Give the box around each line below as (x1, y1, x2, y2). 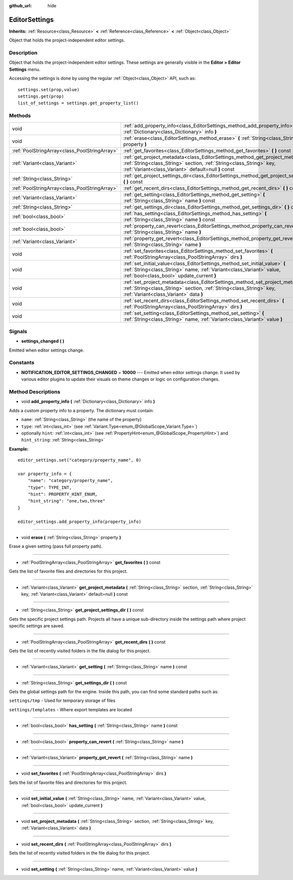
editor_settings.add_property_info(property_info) (18, 519, 142, 524)
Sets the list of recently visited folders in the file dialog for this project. (9, 850, 150, 856)
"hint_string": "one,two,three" (27, 498, 105, 504)
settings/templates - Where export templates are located (9, 706, 132, 712)
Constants (9, 359, 35, 366)
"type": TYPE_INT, (27, 484, 72, 490)
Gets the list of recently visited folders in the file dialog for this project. (9, 648, 151, 654)
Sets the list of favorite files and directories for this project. (9, 780, 127, 785)
